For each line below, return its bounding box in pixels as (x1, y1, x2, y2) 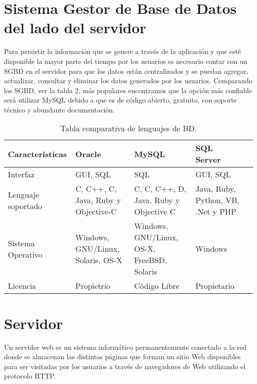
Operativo (8, 248, 43, 260)
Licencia (8, 280, 37, 292)
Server (195, 154, 221, 165)
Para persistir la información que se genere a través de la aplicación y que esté (4, 46, 241, 56)
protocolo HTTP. (4, 371, 56, 381)
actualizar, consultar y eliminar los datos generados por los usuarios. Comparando (4, 75, 253, 86)
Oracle (75, 148, 101, 160)
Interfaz (8, 168, 35, 180)
